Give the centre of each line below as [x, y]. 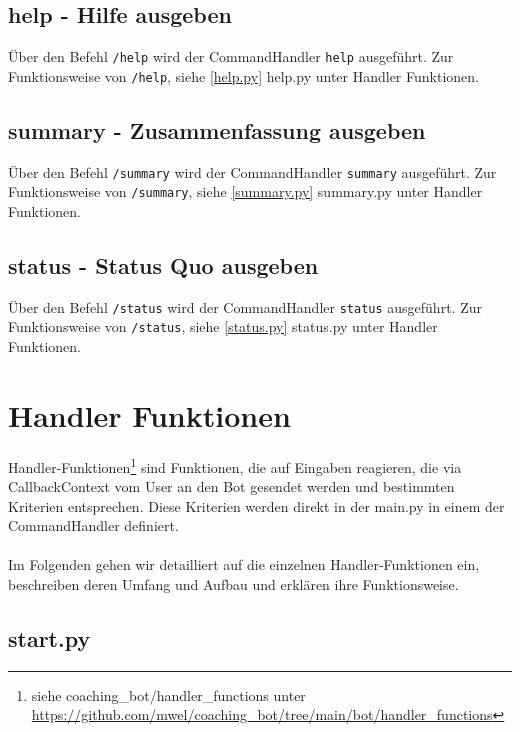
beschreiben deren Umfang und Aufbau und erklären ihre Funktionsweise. [233, 584]
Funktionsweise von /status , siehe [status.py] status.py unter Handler [223, 326]
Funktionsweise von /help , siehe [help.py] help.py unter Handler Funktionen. [243, 75]
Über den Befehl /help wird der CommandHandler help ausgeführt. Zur [231, 56]
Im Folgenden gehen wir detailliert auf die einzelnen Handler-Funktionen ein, [244, 564]
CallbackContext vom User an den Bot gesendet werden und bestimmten [231, 486]
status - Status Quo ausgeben [163, 265]
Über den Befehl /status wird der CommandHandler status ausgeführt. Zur [245, 306]
